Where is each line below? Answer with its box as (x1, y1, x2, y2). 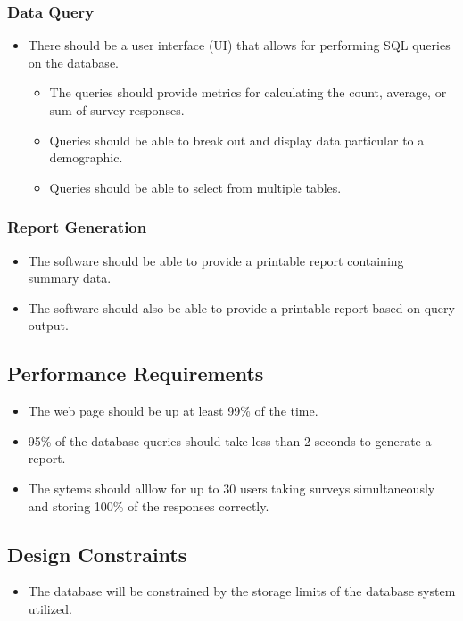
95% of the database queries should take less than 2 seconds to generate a (28, 431, 432, 450)
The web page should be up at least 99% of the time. (28, 402, 318, 420)
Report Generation (7, 216, 147, 238)
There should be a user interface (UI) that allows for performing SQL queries (28, 36, 451, 54)
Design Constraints (7, 540, 187, 567)
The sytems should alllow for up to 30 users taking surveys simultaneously (28, 478, 435, 497)
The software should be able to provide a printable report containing (28, 251, 404, 269)
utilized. (28, 599, 72, 617)
